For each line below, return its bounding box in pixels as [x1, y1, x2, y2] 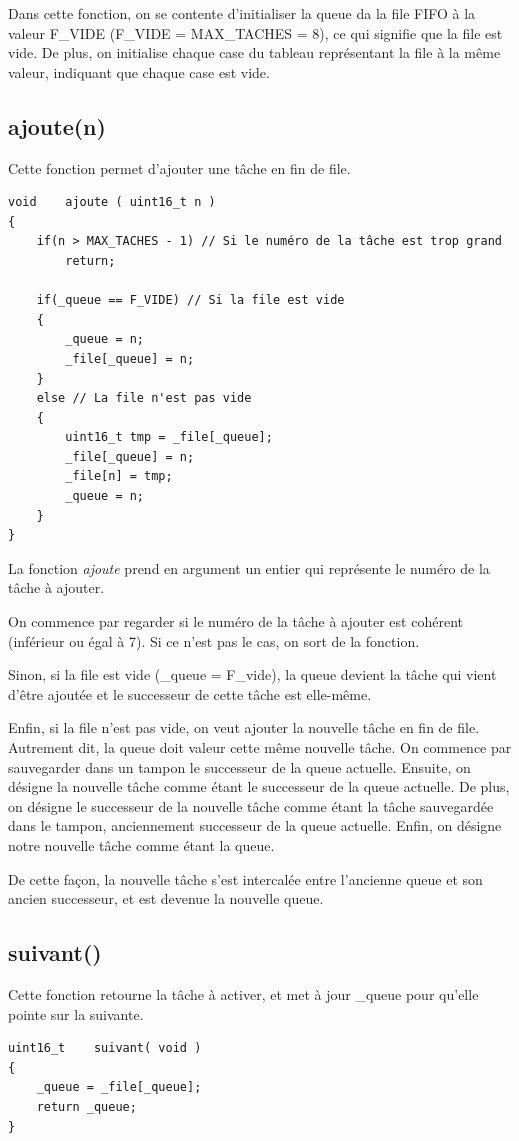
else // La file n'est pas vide [36, 391, 252, 406]
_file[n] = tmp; [65, 469, 173, 484]
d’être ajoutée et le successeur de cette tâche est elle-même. [8, 683, 372, 704]
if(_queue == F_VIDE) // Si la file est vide [36, 293, 345, 308]
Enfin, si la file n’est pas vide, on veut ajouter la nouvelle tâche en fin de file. [8, 717, 480, 738]
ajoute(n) [8, 110, 106, 141]
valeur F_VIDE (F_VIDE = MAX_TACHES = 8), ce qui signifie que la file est [8, 22, 503, 43]
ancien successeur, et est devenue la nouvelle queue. [8, 888, 324, 909]
